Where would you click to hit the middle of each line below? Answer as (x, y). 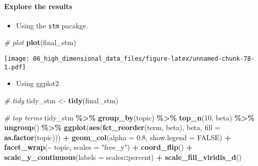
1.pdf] (15, 67)
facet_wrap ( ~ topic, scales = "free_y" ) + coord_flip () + (98, 147)
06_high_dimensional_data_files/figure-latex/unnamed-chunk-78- (144, 59)
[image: (17, 59)
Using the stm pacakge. (52, 25)
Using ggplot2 (38, 83)
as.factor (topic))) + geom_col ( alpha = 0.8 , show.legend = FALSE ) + (118, 137)
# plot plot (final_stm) (40, 42)
